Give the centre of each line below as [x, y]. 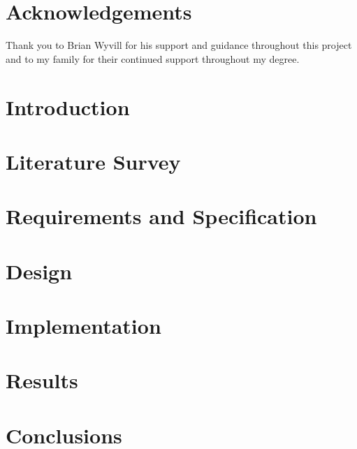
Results [42, 380]
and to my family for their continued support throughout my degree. [153, 58]
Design [39, 271]
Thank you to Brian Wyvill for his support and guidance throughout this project [179, 45]
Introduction [68, 106]
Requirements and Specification [161, 216]
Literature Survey [93, 161]
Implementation [83, 325]
